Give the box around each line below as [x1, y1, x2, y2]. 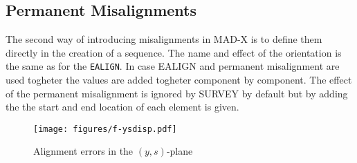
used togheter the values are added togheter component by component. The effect [6, 73, 352, 87]
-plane [166, 144, 193, 158]
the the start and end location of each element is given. [6, 99, 239, 114]
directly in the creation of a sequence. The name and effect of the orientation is [6, 45, 342, 59]
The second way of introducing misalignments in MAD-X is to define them [6, 32, 322, 46]
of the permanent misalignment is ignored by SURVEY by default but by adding [6, 86, 348, 100]
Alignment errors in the [33, 144, 134, 158]
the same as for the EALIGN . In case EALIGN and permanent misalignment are [6, 59, 340, 73]
